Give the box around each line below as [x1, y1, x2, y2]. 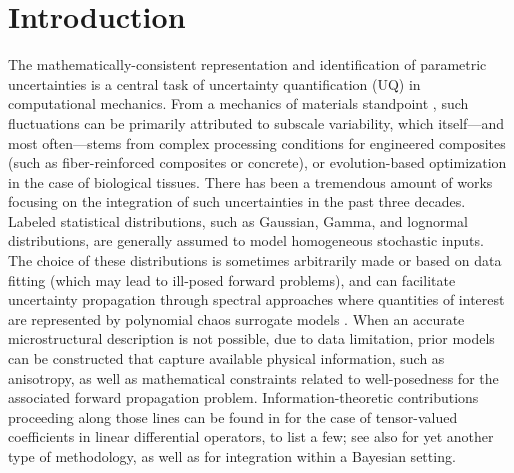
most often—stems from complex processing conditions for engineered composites [8, 132, 506, 153]
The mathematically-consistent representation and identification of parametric [8, 54, 487, 75]
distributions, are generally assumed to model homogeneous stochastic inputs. [8, 230, 484, 251]
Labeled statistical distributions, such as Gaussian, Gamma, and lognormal [8, 210, 468, 231]
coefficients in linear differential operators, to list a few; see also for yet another [8, 426, 494, 447]
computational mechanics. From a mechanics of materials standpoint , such [8, 93, 469, 114]
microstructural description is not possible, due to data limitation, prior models [8, 328, 495, 349]
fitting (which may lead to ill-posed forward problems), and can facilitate [8, 269, 456, 290]
